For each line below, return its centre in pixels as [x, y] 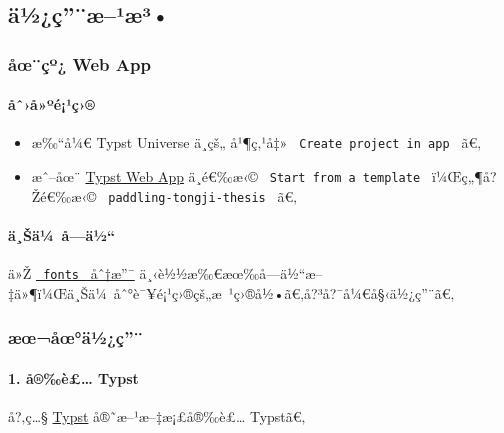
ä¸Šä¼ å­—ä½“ [62, 234]
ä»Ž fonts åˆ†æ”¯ [71, 273]
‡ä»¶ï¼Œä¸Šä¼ [57, 292]
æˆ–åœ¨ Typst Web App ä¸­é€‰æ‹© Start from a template [226, 176]
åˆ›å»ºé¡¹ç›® [51, 104]
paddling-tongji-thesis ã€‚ [203, 195]
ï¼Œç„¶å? [464, 176]
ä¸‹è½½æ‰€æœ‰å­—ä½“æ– [231, 273]
